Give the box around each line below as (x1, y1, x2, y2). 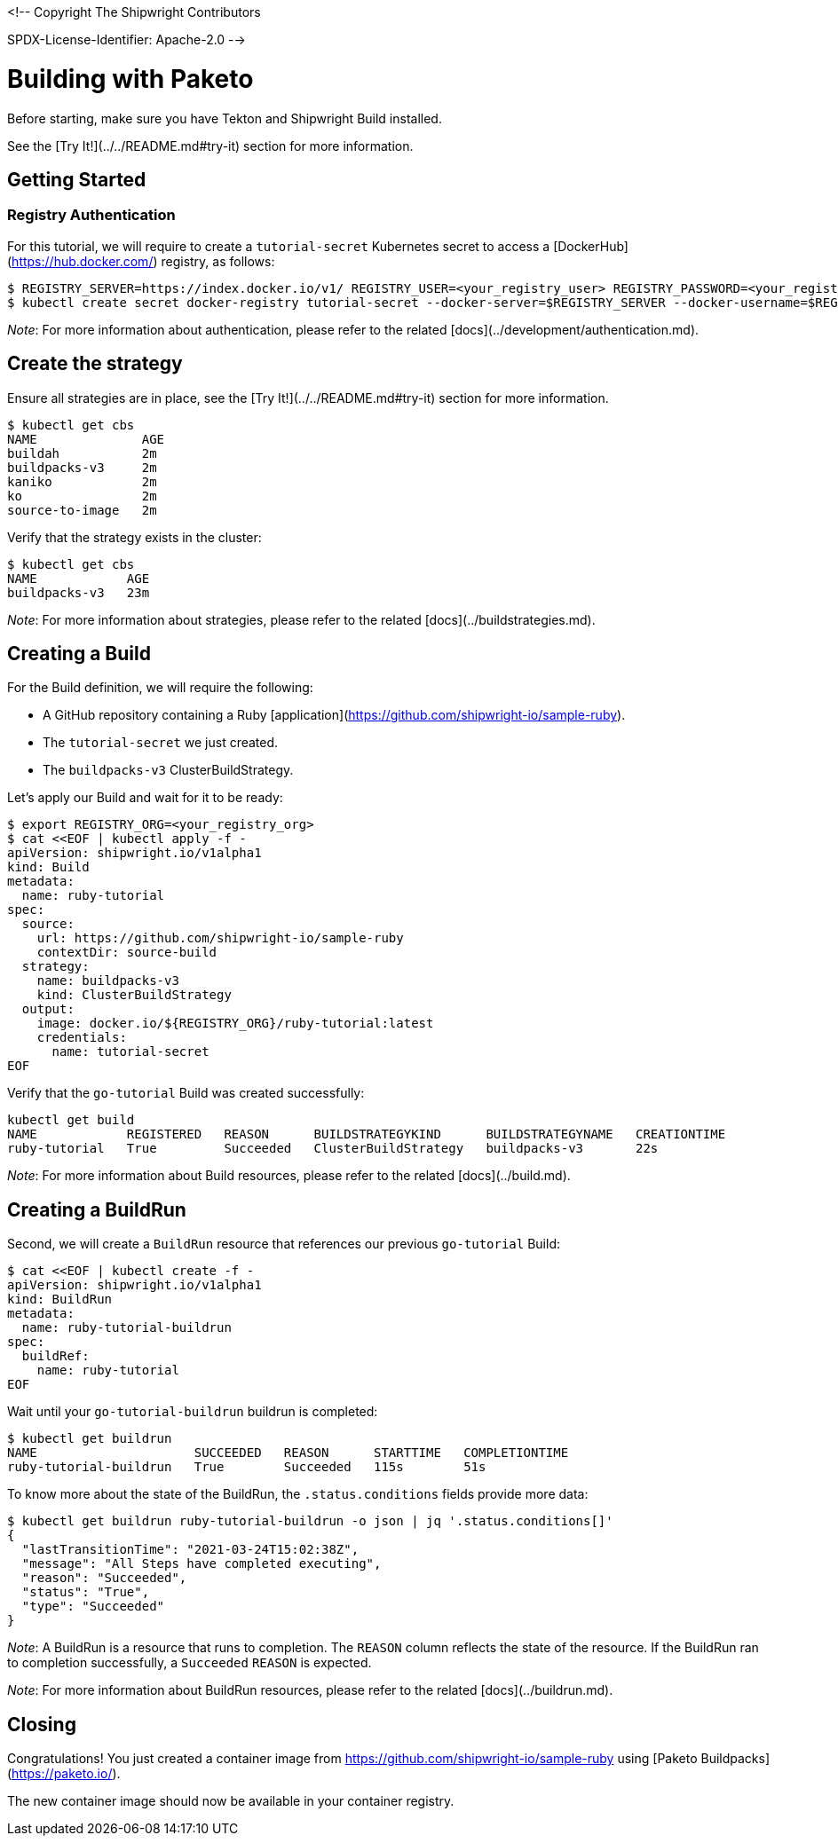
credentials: (36, 1030, 127, 1045)
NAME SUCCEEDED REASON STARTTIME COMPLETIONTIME (7, 1445, 569, 1461)
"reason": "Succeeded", (21, 1571, 187, 1586)
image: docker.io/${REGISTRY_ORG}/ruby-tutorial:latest (36, 1016, 434, 1031)
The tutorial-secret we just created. (43, 735, 279, 751)
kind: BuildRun (7, 1292, 113, 1307)
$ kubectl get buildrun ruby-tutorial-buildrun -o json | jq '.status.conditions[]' (7, 1514, 613, 1529)
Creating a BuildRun (7, 1198, 186, 1221)
